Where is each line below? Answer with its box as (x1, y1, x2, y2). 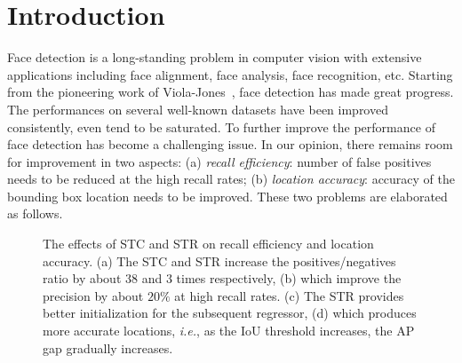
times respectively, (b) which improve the (176, 269, 402, 288)
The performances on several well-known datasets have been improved (7, 99, 388, 118)
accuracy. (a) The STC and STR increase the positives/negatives (43, 251, 396, 270)
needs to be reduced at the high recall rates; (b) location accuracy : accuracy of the (7, 170, 456, 188)
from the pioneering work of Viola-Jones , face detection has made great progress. (7, 83, 454, 101)
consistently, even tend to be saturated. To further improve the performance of (7, 117, 435, 136)
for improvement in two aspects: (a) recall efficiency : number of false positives (7, 152, 432, 170)
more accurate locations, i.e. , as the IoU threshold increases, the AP (43, 321, 415, 340)
